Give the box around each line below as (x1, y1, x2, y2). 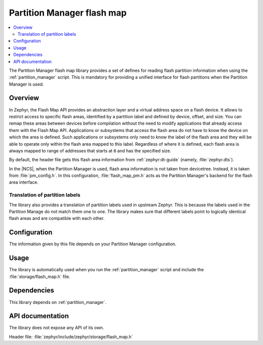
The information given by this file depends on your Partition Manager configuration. (9, 241, 177, 247)
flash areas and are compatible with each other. (9, 216, 105, 221)
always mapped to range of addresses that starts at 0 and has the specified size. (9, 148, 171, 153)
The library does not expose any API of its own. (9, 325, 104, 331)
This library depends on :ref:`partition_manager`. (9, 299, 107, 305)
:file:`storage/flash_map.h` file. (9, 274, 71, 280)
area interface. (9, 179, 38, 185)
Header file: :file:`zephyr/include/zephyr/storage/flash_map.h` (9, 334, 133, 340)
